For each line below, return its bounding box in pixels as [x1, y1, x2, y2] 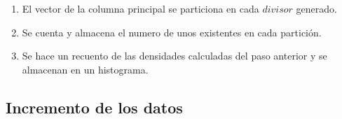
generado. [296, 1, 337, 15]
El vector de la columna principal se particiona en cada [22, 1, 259, 15]
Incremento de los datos [6, 96, 183, 118]
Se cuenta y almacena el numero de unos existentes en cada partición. [22, 24, 322, 39]
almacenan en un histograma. [22, 62, 149, 76]
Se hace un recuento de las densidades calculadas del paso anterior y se [22, 48, 327, 63]
